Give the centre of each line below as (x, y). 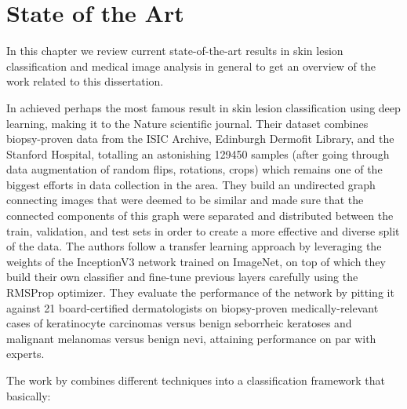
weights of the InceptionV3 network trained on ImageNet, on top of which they (196, 261)
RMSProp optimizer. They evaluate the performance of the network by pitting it (200, 292)
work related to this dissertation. (85, 81)
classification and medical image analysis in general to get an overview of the (191, 66)
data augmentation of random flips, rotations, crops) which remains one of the (194, 169)
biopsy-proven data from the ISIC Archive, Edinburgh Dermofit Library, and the (200, 139)
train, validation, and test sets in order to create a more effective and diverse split (203, 230)
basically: (29, 395)
